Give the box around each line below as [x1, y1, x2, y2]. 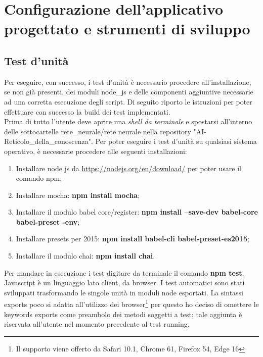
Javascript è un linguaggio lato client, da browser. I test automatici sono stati [4, 277, 245, 288]
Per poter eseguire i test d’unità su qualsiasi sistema [95, 136, 257, 146]
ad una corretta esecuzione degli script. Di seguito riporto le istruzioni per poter [4, 96, 252, 107]
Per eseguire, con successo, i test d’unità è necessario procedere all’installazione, [4, 76, 251, 87]
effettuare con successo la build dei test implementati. [4, 106, 170, 117]
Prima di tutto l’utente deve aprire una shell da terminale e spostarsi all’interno [4, 116, 252, 127]
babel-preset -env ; [16, 216, 80, 227]
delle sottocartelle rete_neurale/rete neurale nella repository [4, 126, 191, 136]
